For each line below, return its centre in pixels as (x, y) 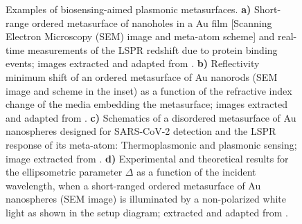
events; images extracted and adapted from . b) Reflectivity (133, 63)
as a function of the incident (196, 172)
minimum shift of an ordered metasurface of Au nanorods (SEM (142, 76)
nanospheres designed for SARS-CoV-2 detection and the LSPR (141, 131)
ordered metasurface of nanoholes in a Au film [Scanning (152, 22)
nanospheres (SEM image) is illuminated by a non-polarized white (146, 199)
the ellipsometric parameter (64, 172)
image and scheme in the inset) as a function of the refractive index (149, 90)
